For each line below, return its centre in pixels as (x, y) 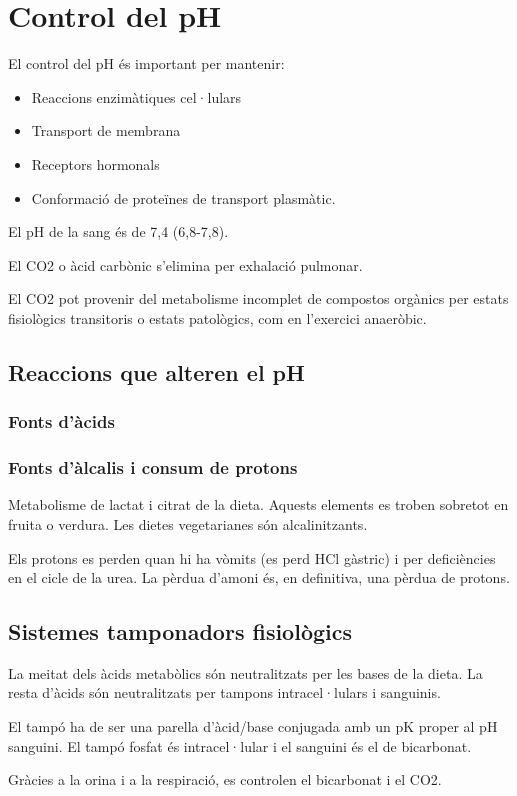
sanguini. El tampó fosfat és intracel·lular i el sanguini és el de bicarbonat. (240, 745)
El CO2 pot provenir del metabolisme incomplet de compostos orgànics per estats (258, 298)
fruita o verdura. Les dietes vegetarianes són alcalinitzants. (188, 523)
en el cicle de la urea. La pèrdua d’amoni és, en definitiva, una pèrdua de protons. (259, 577)
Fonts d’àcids (61, 421)
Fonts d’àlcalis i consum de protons (153, 467)
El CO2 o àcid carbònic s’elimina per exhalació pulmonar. (185, 264)
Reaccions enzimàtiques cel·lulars (136, 96)
